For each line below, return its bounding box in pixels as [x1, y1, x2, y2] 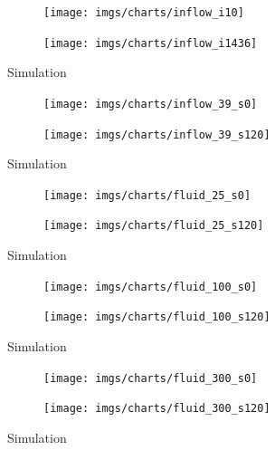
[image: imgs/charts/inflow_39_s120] [43, 128, 270, 141]
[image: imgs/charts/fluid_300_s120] [43, 402, 270, 416]
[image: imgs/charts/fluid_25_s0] [43, 188, 251, 202]
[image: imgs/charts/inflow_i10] [43, 6, 244, 19]
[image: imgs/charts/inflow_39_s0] [43, 97, 258, 110]
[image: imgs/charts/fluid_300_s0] [43, 371, 258, 385]
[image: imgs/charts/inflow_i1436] [43, 36, 258, 50]
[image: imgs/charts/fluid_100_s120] [43, 311, 270, 324]
